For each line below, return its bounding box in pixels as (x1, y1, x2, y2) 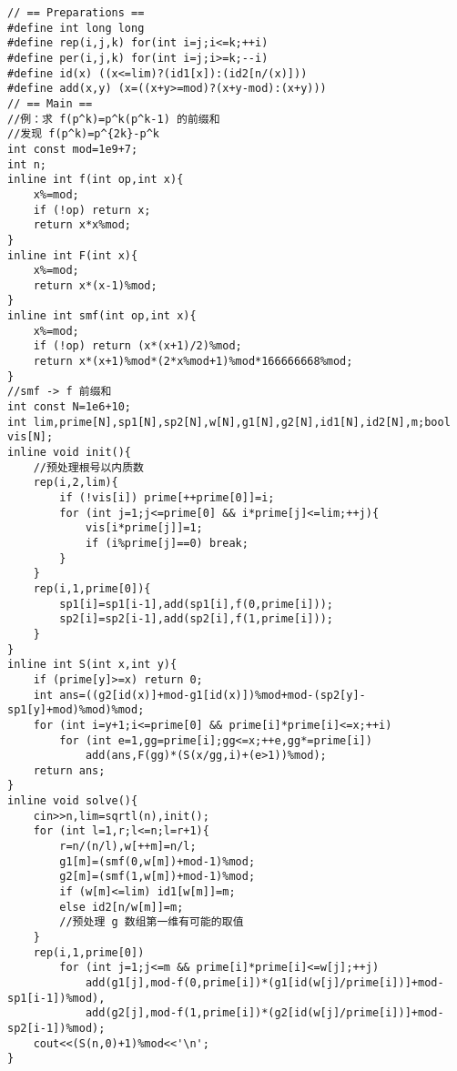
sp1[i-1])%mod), (7, 991, 106, 1005)
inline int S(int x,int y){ (7, 658, 178, 672)
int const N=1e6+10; (7, 400, 132, 414)
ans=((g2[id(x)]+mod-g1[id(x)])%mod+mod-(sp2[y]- (59, 688, 366, 702)
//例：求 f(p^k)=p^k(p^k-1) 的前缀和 (7, 112, 220, 126)
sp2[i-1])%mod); (7, 1021, 106, 1035)
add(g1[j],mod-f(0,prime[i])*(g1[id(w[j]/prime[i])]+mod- (85, 976, 444, 989)
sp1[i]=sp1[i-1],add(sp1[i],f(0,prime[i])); (59, 597, 333, 611)
